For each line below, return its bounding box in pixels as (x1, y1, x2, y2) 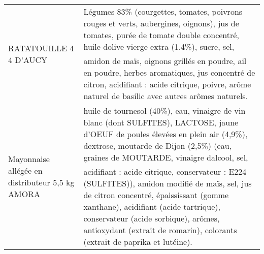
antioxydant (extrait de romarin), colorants (83, 224, 237, 236)
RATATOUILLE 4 (8, 42, 74, 54)
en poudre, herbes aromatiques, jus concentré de (83, 67, 255, 78)
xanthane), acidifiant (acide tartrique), (83, 201, 220, 212)
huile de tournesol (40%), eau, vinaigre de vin (83, 105, 246, 116)
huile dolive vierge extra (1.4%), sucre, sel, (83, 41, 235, 52)
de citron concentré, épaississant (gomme (83, 189, 229, 201)
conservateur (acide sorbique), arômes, (83, 212, 220, 224)
